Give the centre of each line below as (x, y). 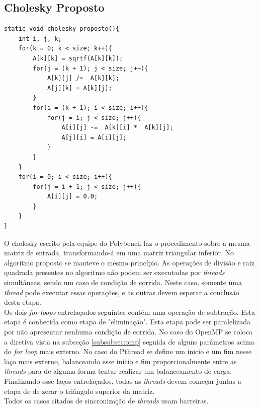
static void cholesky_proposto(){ (62, 29)
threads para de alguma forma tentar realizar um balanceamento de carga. (118, 371)
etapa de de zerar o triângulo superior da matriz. (79, 391)
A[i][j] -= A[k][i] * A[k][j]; (117, 128)
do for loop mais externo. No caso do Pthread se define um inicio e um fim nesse (128, 351)
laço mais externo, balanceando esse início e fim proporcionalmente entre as (120, 361)
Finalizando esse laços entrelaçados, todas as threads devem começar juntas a (123, 381)
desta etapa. (23, 302)
